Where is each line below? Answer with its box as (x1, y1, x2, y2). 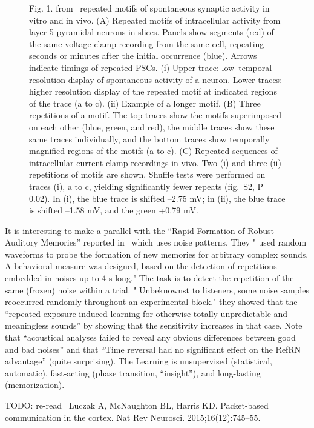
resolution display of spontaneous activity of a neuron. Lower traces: (29, 73, 283, 85)
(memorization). (5, 378, 65, 391)
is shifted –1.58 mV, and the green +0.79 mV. (29, 204, 198, 216)
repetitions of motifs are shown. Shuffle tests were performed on (29, 168, 266, 181)
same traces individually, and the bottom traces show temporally (29, 132, 270, 145)
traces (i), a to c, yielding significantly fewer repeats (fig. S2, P (29, 179, 264, 192)
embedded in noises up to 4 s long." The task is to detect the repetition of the (5, 272, 294, 284)
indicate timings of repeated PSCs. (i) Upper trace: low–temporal (29, 61, 272, 73)
